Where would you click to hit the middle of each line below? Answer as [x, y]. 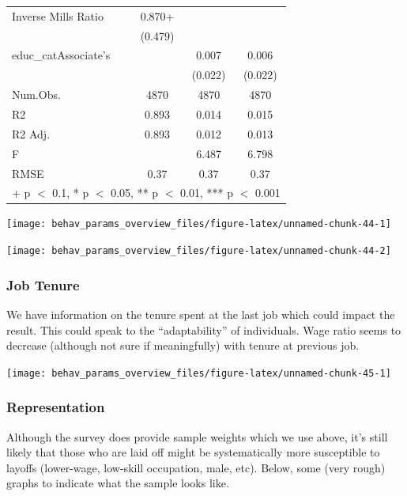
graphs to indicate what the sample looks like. [118, 483]
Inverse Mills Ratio [58, 15]
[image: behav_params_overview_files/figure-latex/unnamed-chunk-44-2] [199, 251]
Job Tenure [43, 284]
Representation [56, 407]
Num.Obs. [36, 95]
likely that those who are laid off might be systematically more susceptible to [193, 452]
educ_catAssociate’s [61, 55]
